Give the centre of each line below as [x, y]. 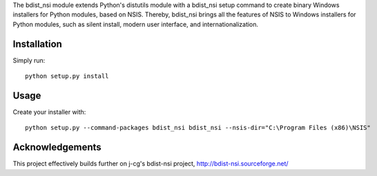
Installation [37, 44]
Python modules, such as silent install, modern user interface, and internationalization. [136, 24]
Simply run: [29, 60]
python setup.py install [67, 76]
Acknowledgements [57, 147]
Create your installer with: [49, 112]
